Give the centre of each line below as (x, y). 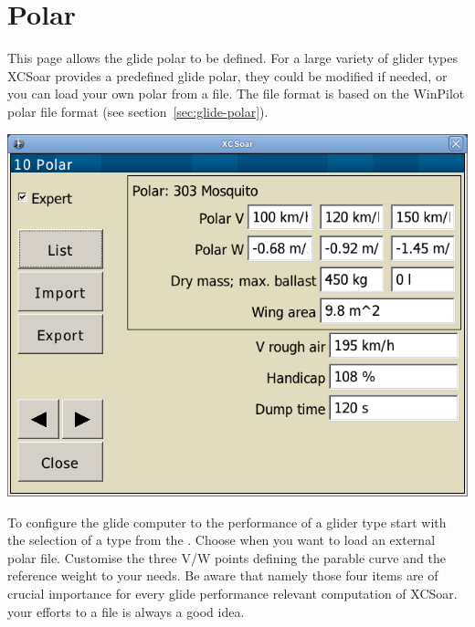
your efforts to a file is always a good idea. (126, 611)
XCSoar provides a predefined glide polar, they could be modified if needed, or (227, 75)
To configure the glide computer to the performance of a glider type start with (227, 522)
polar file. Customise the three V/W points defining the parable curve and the (227, 557)
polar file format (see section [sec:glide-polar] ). (138, 111)
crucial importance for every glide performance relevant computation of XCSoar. (232, 593)
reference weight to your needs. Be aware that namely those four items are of (223, 575)
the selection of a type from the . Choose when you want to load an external (222, 540)
